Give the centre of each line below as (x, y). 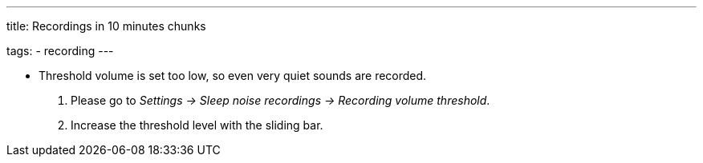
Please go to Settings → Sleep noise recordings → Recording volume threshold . (280, 100)
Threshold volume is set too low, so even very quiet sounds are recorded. (233, 76)
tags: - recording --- (60, 51)
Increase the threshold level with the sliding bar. (197, 125)
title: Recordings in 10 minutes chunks (106, 26)
